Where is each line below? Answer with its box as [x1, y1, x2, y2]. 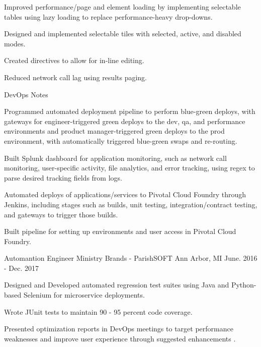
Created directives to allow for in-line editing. [4, 55, 144, 66]
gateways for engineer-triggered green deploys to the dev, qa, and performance [4, 115, 245, 126]
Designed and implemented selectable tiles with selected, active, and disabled [4, 28, 241, 39]
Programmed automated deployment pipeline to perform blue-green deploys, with [4, 106, 255, 117]
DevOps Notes [4, 89, 48, 99]
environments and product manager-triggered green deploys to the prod [4, 126, 225, 136]
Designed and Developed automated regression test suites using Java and [4, 279, 229, 290]
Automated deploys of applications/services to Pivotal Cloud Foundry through [4, 189, 246, 200]
